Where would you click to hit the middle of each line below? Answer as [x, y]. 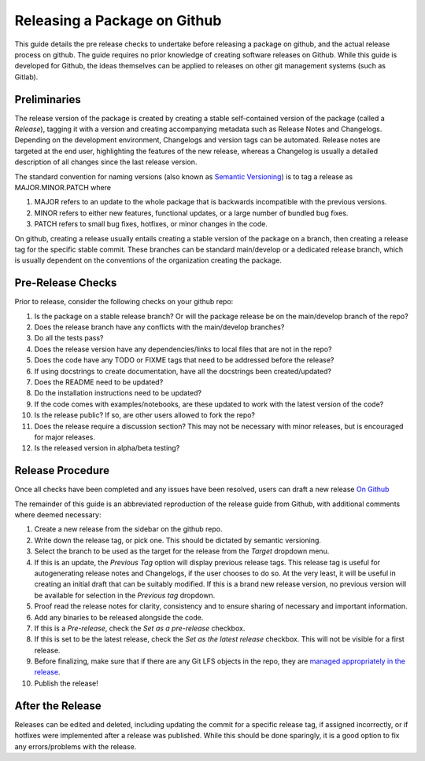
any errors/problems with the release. [76, 746]
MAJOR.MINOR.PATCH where [63, 187]
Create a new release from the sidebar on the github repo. [129, 529]
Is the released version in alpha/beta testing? [107, 448]
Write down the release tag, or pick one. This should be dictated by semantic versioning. [178, 540]
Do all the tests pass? [69, 338]
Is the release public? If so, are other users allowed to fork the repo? [145, 415]
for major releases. [65, 437]
